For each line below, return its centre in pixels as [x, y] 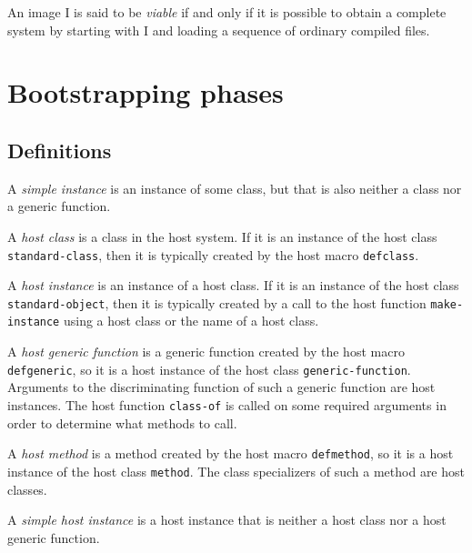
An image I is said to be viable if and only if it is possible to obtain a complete [227, 12]
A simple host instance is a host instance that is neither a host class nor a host [227, 520]
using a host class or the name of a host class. [191, 321]
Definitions [60, 150]
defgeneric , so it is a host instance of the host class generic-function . [209, 369]
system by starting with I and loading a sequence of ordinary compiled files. [219, 30]
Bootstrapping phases [146, 92]
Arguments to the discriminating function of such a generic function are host [221, 387]
